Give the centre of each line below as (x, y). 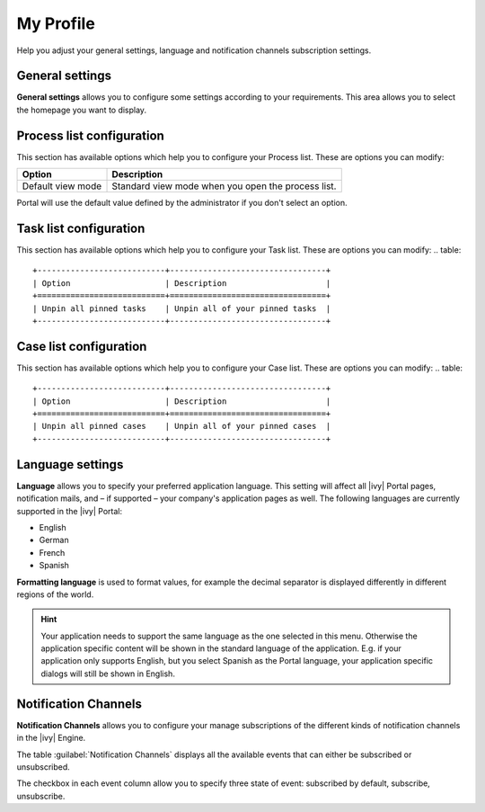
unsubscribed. (44, 767)
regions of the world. (55, 594)
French (52, 552)
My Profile (56, 23)
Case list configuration (82, 346)
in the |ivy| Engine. (51, 738)
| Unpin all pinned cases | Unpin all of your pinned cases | (182, 426)
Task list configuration (81, 228)
